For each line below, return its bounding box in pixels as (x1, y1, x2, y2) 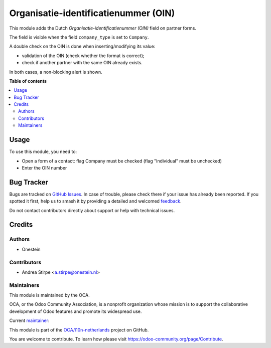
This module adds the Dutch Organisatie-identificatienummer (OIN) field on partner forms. (9, 25, 197, 31)
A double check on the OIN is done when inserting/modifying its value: (9, 43, 156, 50)
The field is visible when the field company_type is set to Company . (9, 34, 149, 40)
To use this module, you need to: (9, 148, 77, 155)
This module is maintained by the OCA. (9, 292, 90, 298)
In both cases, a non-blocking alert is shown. (9, 69, 102, 75)
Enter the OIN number (22, 164, 67, 170)
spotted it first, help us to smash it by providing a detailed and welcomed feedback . (9, 198, 182, 204)
